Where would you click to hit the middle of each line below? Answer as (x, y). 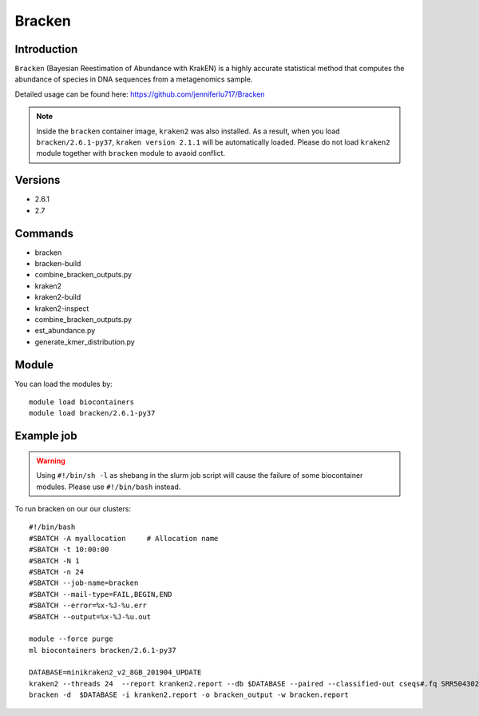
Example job (46, 436)
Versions (38, 180)
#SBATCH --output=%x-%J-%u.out (90, 617)
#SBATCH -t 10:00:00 (69, 550)
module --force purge (71, 639)
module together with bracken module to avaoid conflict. (131, 153)
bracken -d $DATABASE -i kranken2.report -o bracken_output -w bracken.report (189, 695)
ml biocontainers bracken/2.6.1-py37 (103, 650)
